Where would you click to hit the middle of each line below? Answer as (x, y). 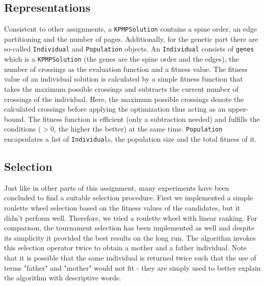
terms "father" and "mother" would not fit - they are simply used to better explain (132, 267)
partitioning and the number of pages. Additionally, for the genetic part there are (131, 38)
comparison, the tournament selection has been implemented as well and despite (129, 228)
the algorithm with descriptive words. (63, 278)
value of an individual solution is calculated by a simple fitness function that (124, 79)
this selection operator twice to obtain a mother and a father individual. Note (125, 248)
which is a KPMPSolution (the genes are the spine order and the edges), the (122, 59)
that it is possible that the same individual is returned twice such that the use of (130, 257)
